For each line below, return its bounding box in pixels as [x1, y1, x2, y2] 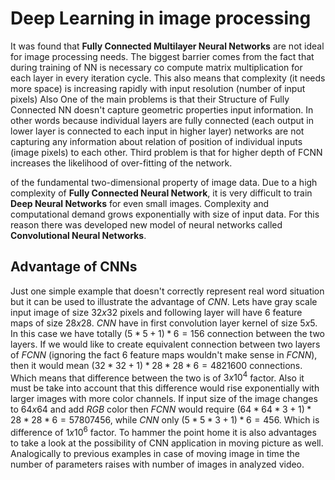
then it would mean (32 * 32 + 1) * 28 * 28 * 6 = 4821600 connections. [10, 359, 303, 371]
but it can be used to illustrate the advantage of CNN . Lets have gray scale [10, 295, 318, 307]
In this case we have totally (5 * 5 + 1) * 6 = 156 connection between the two [10, 327, 325, 339]
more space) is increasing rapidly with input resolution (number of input [10, 82, 306, 94]
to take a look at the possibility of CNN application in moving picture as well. [10, 437, 324, 449]
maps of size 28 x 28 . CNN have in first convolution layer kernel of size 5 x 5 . [10, 317, 318, 329]
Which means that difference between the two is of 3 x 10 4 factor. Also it [10, 370, 305, 384]
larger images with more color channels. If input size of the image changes [10, 393, 318, 405]
